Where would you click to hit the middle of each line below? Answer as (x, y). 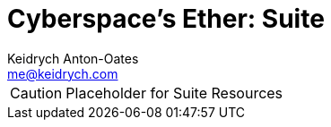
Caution (36, 93)
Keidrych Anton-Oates (73, 58)
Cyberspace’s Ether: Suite (166, 19)
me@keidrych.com (63, 73)
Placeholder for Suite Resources (174, 93)
